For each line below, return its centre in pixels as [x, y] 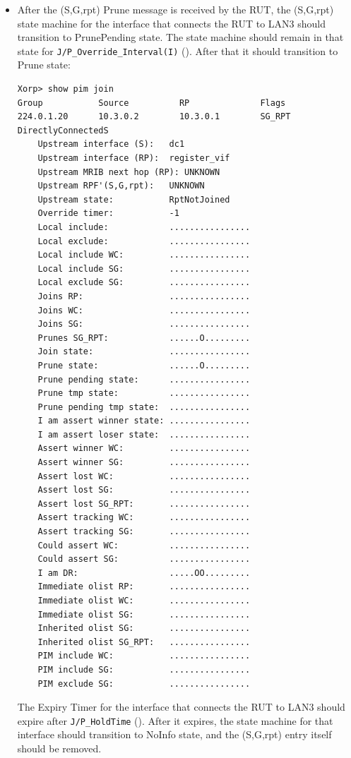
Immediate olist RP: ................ [144, 587]
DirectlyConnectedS [63, 130]
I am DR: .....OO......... [144, 573]
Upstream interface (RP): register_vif [134, 158]
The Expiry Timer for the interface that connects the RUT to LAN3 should [181, 707]
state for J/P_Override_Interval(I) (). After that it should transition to [178, 50]
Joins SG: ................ [144, 324]
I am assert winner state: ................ [144, 421]
